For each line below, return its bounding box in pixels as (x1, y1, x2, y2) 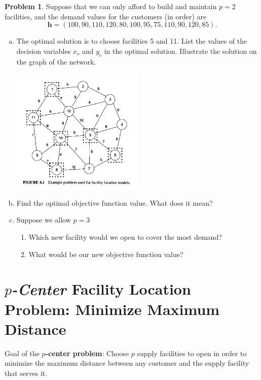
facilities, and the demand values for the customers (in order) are (5, 11, 207, 21)
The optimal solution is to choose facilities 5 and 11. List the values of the (16, 36, 247, 46)
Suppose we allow (16, 214, 71, 225)
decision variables (16, 45, 71, 56)
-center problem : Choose (45, 347, 129, 358)
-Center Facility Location (12, 278, 191, 300)
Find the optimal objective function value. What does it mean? (16, 197, 213, 208)
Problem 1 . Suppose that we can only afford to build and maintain (5, 1, 217, 11)
